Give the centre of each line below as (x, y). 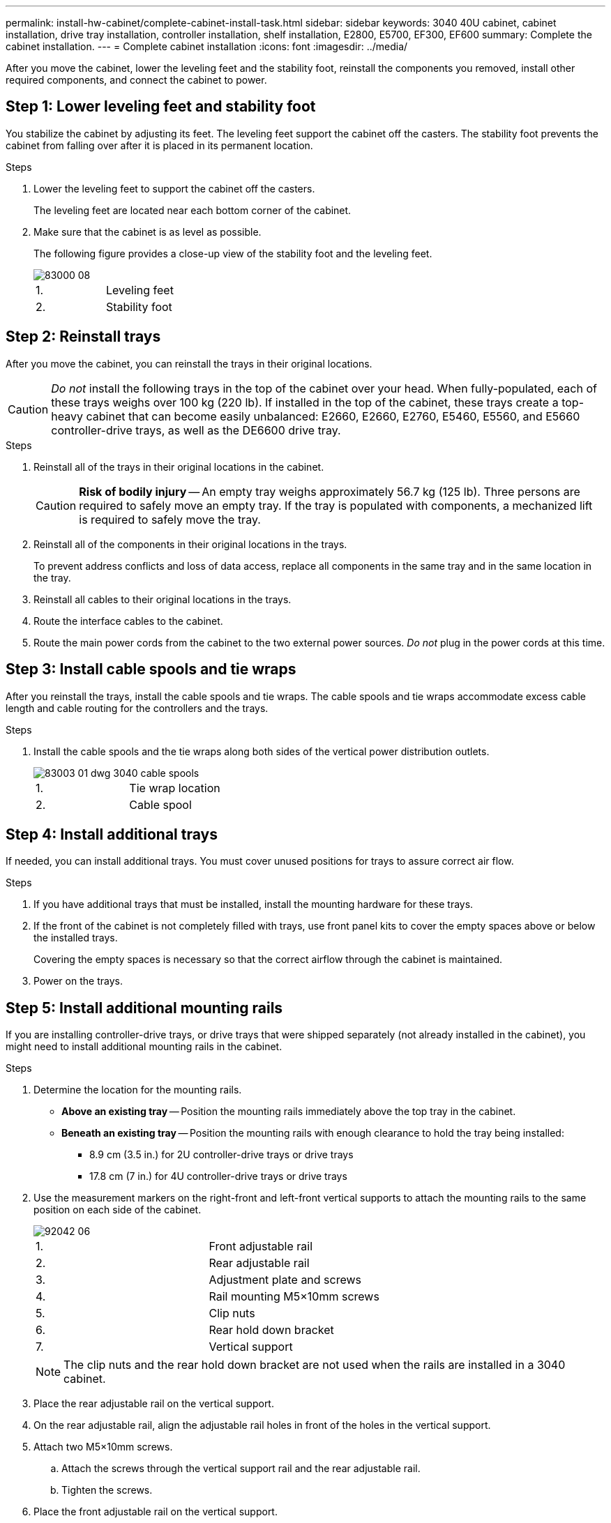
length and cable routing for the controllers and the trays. (137, 708)
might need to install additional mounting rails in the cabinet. (144, 1047)
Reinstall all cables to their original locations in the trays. (163, 599)
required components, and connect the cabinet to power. (136, 80)
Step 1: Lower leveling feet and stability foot (161, 107)
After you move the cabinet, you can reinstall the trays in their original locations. (189, 363)
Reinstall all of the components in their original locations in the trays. (190, 544)
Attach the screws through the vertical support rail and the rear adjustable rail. (241, 1469)
